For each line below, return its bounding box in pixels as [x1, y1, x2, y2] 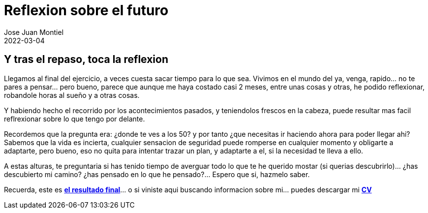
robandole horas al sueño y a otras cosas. [4, 91, 140, 99]
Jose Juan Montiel [4, 28, 64, 36]
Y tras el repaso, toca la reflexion [4, 53, 169, 66]
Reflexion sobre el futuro [4, 2, 169, 19]
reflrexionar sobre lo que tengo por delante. [4, 114, 145, 123]
